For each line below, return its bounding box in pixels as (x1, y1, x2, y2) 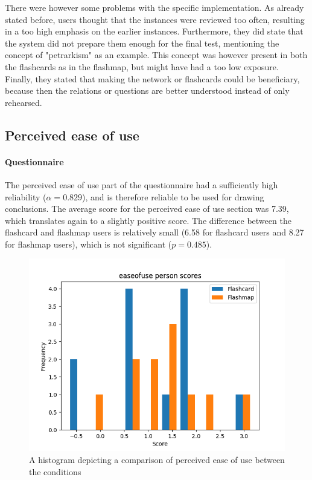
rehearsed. (5, 96, 42, 108)
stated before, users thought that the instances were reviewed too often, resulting (5, 13, 305, 25)
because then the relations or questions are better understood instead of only (5, 84, 290, 97)
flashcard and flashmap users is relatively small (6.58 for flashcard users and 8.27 (5, 226, 304, 238)
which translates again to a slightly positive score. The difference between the (5, 214, 291, 226)
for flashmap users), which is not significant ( (5, 237, 172, 250)
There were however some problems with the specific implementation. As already (5, 1, 304, 13)
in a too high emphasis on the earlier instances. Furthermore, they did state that (5, 25, 304, 38)
